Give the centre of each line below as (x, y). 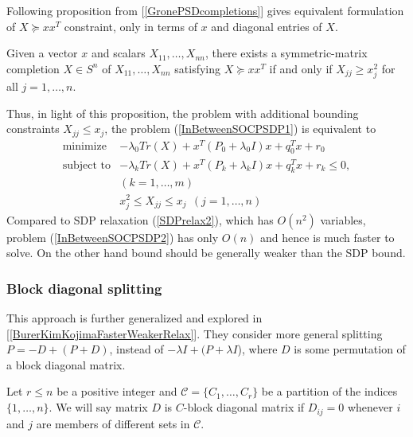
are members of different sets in (113, 423)
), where (257, 349)
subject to (87, 165)
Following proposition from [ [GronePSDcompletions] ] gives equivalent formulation (205, 10)
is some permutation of (350, 349)
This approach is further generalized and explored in (134, 318)
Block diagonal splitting (84, 288)
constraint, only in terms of (131, 26)
